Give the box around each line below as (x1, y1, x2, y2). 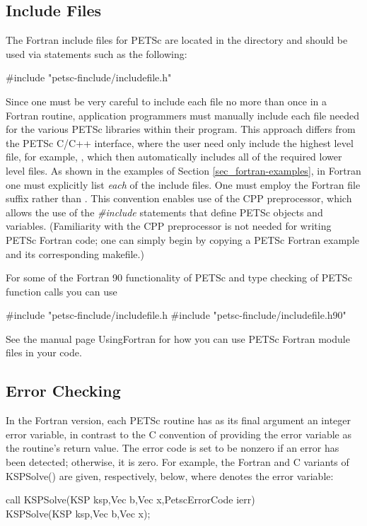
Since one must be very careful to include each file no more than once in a (6, 93, 327, 108)
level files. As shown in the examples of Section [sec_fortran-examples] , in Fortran (6, 163, 361, 177)
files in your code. (6, 345, 82, 360)
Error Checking (6, 380, 121, 402)
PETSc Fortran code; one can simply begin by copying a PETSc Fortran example (6, 232, 359, 247)
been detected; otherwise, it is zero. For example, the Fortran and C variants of (6, 455, 349, 469)
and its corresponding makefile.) (6, 246, 144, 261)
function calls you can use (6, 284, 117, 298)
